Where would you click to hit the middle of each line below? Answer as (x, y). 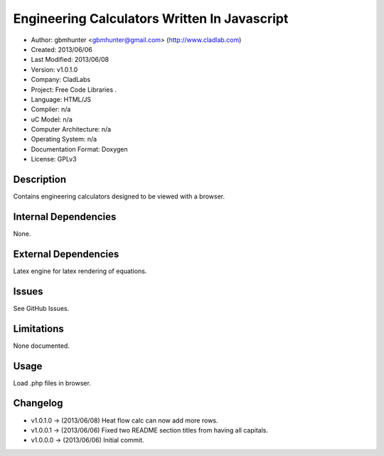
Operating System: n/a (64, 139)
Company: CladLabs (61, 80)
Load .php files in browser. (52, 383)
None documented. (42, 346)
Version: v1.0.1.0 (54, 69)
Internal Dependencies (65, 217)
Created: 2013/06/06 (62, 49)
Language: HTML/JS (61, 99)
